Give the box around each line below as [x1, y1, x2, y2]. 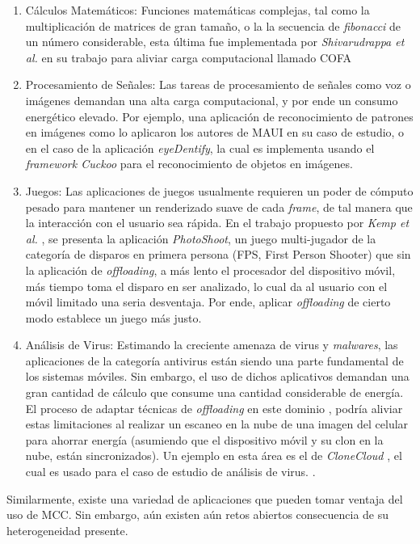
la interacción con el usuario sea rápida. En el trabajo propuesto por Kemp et [25, 214, 409, 231]
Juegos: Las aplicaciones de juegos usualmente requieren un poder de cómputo [25, 182, 414, 199]
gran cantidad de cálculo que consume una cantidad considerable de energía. [25, 384, 404, 401]
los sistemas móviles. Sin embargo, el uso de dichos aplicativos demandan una [25, 368, 409, 385]
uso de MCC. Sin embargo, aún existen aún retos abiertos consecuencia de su [6, 506, 389, 523]
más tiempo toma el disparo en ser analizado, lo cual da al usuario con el [25, 277, 388, 294]
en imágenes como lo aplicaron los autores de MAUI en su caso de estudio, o [25, 124, 405, 141]
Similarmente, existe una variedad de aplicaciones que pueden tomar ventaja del [6, 490, 403, 507]
